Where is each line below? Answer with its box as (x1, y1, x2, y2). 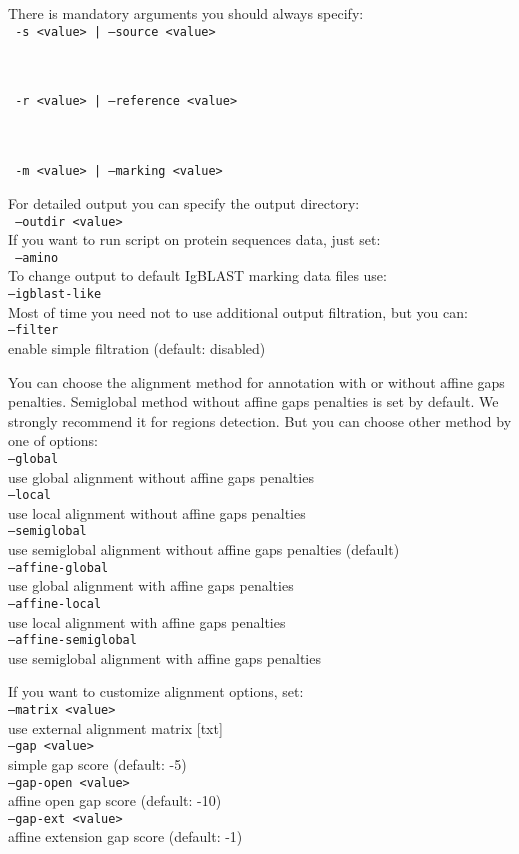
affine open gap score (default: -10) (8, 790, 222, 811)
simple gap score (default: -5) (8, 753, 187, 774)
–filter (8, 323, 59, 338)
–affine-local (8, 596, 102, 611)
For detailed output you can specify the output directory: (8, 192, 360, 213)
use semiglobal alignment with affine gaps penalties (8, 647, 321, 668)
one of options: (8, 430, 98, 451)
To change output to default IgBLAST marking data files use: (8, 265, 387, 286)
